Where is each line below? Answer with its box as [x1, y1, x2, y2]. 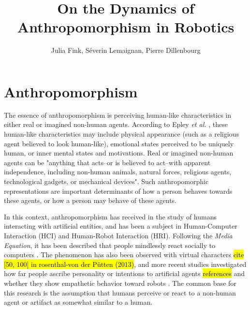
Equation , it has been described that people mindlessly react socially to [4, 240, 215, 250]
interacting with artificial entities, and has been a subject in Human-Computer [4, 221, 237, 231]
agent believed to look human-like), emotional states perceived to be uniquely [4, 138, 234, 148]
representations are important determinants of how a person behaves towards [4, 186, 233, 196]
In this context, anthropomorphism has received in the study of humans [4, 211, 217, 221]
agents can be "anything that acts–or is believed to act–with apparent [4, 157, 211, 167]
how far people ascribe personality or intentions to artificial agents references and [4, 268, 245, 279]
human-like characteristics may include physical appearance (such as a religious [4, 129, 239, 139]
